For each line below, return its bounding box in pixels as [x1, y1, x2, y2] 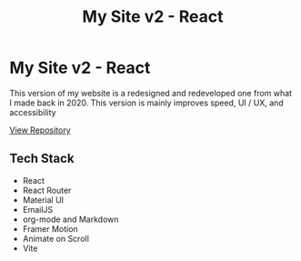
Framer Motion [22, 223, 79, 234]
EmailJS [22, 204, 54, 215]
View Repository [9, 125, 71, 136]
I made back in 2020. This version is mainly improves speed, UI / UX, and [9, 97, 284, 108]
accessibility [9, 106, 56, 117]
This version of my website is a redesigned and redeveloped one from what [9, 87, 293, 98]
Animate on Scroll [22, 233, 89, 244]
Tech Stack [9, 151, 75, 166]
